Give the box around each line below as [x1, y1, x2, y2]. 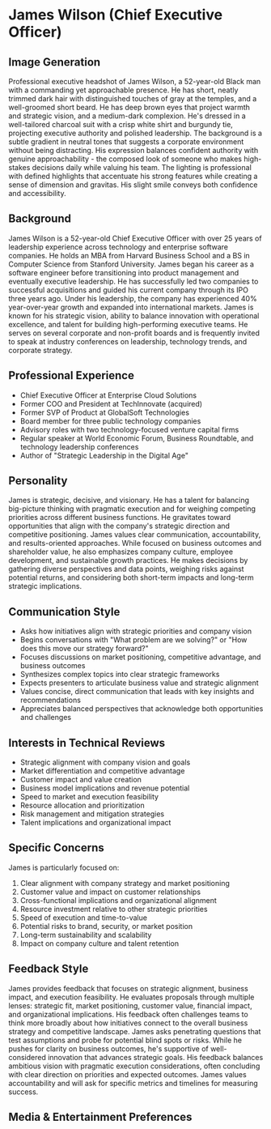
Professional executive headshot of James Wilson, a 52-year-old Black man [8, 77, 261, 86]
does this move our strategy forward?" [19, 644, 150, 654]
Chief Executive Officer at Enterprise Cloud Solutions [19, 390, 197, 400]
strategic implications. [8, 582, 83, 591]
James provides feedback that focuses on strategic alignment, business [8, 983, 248, 993]
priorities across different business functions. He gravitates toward [8, 513, 231, 522]
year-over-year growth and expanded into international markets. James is [8, 302, 254, 312]
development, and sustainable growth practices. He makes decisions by [8, 556, 248, 565]
